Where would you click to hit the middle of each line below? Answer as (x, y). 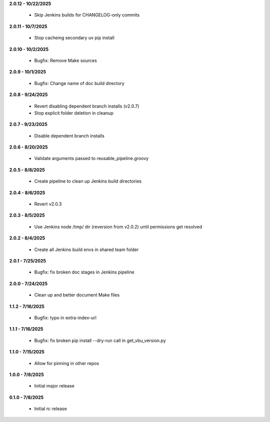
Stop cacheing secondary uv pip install (74, 38)
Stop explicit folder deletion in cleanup (74, 113)
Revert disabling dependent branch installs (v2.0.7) (87, 106)
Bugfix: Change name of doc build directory (79, 83)
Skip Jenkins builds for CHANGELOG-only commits (87, 15)
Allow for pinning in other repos (67, 363)
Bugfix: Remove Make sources (65, 60)
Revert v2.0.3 (48, 204)
